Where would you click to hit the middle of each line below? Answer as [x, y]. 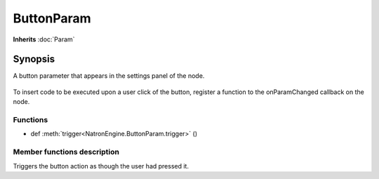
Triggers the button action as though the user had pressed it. [101, 166]
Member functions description [66, 152]
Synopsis [34, 59]
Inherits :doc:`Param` [44, 39]
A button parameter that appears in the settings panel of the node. [109, 76]
